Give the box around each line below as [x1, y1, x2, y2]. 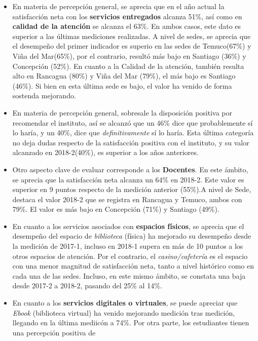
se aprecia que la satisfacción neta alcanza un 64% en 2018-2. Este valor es [12, 174, 244, 184]
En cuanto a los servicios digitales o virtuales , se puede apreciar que [12, 297, 238, 308]
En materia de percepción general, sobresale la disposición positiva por [12, 107, 233, 118]
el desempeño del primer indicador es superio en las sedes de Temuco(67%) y [12, 41, 251, 51]
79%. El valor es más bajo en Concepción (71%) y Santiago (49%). [12, 204, 219, 214]
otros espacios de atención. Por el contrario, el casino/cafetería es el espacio [12, 250, 248, 261]
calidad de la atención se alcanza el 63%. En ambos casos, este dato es [12, 21, 241, 31]
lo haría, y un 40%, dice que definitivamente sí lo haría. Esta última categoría [12, 127, 254, 138]
